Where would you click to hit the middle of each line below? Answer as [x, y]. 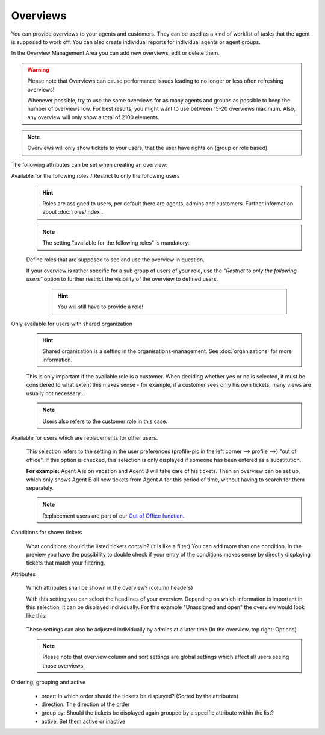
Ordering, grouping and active [48, 682]
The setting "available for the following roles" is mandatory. [116, 243]
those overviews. [64, 665]
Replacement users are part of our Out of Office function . [113, 516]
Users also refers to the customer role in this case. [105, 421]
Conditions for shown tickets [47, 533]
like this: [36, 616]
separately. [40, 488]
